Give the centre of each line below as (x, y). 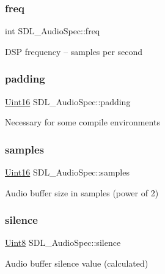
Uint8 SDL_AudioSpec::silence (63, 243)
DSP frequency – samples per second (74, 51)
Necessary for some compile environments (82, 122)
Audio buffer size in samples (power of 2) (82, 192)
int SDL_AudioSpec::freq (53, 31)
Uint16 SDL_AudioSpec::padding (68, 101)
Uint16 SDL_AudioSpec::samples (67, 172)
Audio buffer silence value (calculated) (77, 263)
